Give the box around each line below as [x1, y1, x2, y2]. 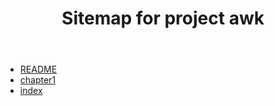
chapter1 [19, 74, 57, 86]
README [19, 63, 58, 76]
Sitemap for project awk [61, 7, 265, 30]
